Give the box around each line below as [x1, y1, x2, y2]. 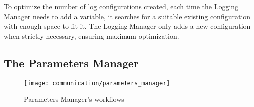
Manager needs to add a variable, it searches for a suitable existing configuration [4, 11, 251, 21]
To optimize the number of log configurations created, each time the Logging [4, 1, 239, 11]
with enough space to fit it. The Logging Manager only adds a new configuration [4, 21, 251, 31]
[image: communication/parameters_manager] [24, 79, 170, 87]
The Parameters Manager [4, 55, 139, 70]
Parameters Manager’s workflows [24, 94, 124, 104]
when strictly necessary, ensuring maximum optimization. [4, 30, 179, 41]
